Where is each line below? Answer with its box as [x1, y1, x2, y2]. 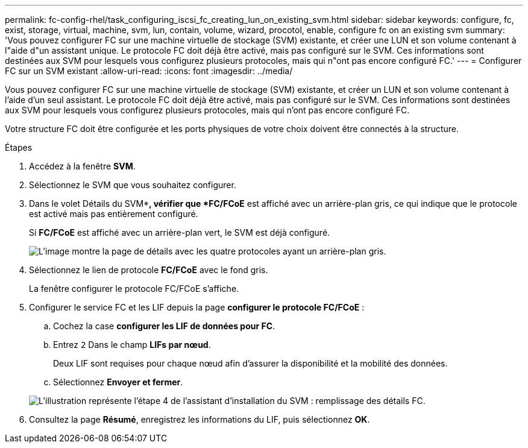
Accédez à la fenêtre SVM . [29, 161, 136, 171]
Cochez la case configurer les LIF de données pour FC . [53, 321, 275, 331]
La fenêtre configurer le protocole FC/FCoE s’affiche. [29, 283, 239, 294]
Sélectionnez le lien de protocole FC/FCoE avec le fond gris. [29, 265, 268, 275]
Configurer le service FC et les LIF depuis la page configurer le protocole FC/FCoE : [29, 302, 365, 312]
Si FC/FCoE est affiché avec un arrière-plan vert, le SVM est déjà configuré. [29, 227, 330, 238]
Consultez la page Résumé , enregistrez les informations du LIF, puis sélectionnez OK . [29, 414, 370, 424]
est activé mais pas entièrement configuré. [29, 209, 198, 219]
